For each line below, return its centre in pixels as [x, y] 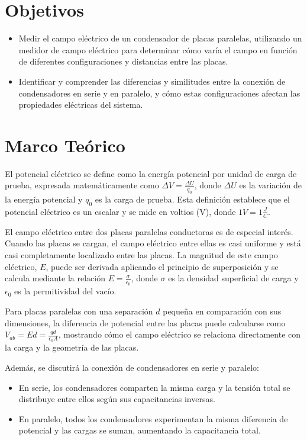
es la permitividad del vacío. [65, 291]
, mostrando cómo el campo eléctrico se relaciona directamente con [180, 334]
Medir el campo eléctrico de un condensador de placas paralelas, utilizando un [160, 38]
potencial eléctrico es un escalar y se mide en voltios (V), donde [120, 211]
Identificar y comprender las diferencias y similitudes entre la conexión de [152, 81]
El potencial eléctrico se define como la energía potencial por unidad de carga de [151, 173]
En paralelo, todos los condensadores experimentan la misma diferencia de [153, 418]
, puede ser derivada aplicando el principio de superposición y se [162, 266]
